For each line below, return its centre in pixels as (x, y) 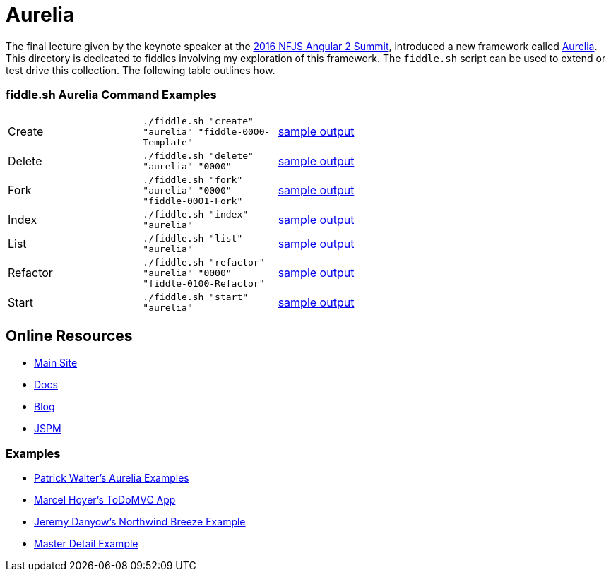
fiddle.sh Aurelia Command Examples (111, 95)
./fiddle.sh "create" (198, 121)
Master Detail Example (86, 544)
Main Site (56, 363)
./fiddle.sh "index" (196, 214)
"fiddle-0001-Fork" (193, 201)
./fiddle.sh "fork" (193, 179)
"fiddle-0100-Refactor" (204, 283)
